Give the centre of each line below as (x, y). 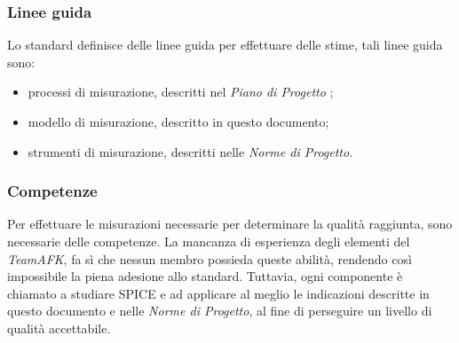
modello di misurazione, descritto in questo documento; (178, 121)
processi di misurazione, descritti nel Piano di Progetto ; (181, 92)
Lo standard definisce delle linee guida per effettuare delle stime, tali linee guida (225, 45)
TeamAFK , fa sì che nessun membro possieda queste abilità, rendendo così (210, 258)
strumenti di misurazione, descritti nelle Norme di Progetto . (190, 151)
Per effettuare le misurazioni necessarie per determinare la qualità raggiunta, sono (230, 224)
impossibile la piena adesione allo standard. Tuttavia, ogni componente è (205, 276)
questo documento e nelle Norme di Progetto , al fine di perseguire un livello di (220, 311)
